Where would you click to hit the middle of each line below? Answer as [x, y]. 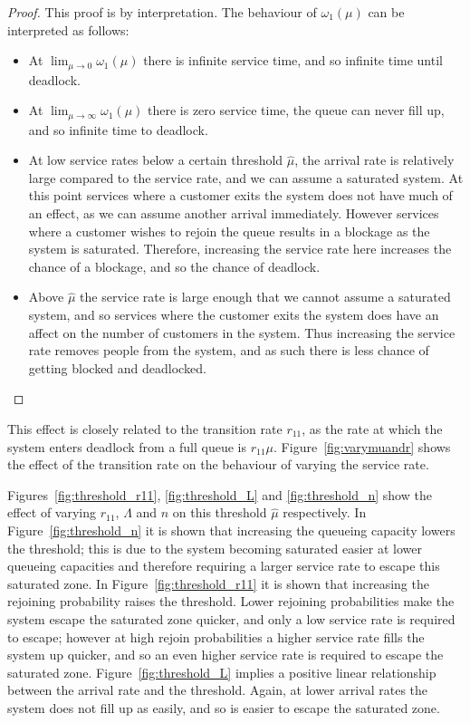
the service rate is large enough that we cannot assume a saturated [265, 297]
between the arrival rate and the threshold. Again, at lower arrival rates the [218, 690]
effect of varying [52, 512]
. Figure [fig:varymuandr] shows [362, 446]
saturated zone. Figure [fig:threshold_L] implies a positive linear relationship [222, 672]
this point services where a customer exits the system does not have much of [240, 195]
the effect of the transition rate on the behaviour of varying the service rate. [218, 464]
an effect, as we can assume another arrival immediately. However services [234, 213]
